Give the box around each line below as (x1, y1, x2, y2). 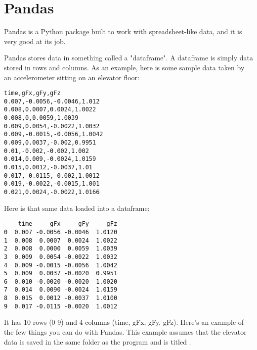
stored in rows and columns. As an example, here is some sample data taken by (4, 62, 245, 72)
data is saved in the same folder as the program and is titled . (4, 336, 191, 347)
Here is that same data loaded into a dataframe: (4, 202, 150, 213)
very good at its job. (4, 36, 66, 46)
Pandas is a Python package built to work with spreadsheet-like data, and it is (4, 26, 242, 37)
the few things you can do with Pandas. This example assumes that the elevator (4, 327, 247, 337)
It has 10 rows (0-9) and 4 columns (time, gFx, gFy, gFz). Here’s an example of (4, 317, 244, 327)
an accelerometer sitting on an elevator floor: (4, 72, 139, 82)
